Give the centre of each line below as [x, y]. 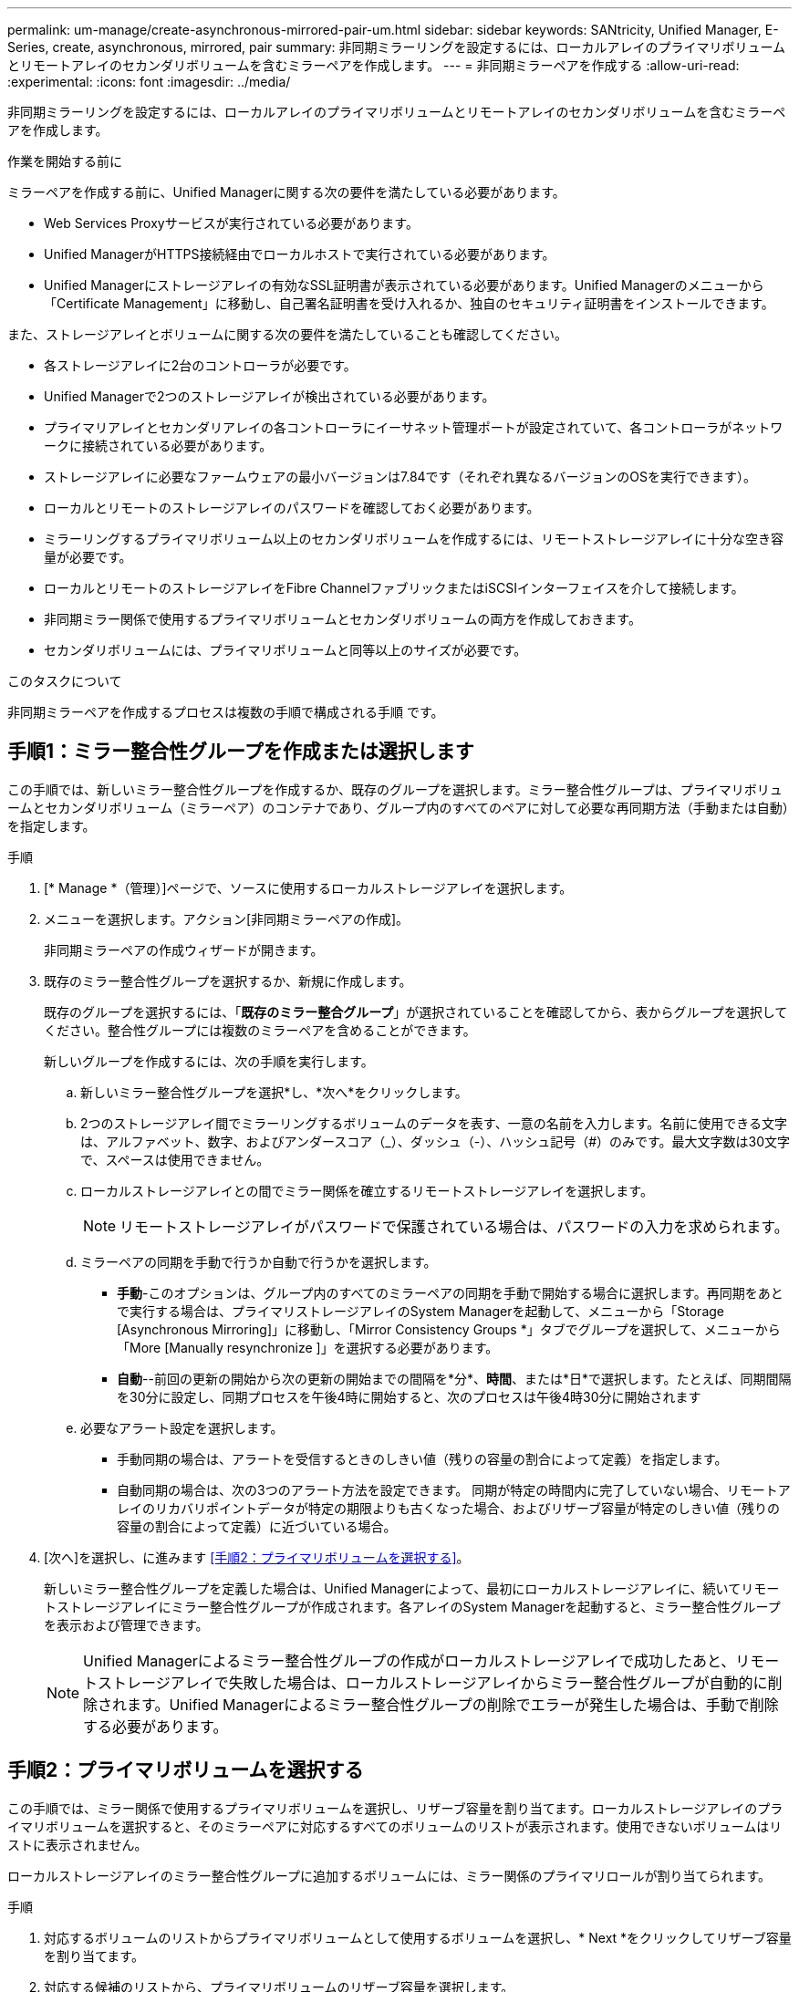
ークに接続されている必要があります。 [158, 446]
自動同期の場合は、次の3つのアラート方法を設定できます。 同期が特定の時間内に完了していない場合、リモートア [454, 1489]
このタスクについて [65, 681]
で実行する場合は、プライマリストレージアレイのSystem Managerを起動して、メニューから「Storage [421, 1311]
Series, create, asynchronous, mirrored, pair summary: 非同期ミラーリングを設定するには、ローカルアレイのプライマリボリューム [397, 47]
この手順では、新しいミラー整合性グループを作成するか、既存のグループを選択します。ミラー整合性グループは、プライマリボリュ [395, 789]
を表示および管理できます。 [126, 1624]
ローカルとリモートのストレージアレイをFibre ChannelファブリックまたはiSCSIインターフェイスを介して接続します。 [394, 588]
